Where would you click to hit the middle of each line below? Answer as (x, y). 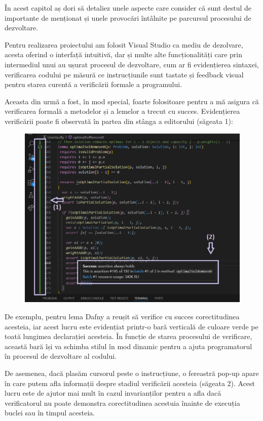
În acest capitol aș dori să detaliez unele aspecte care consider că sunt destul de (128, 8)
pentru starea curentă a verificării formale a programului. (93, 84)
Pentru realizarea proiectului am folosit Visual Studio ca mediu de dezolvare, (124, 44)
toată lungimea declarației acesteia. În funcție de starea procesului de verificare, (128, 336)
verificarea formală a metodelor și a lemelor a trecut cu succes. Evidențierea (122, 111)
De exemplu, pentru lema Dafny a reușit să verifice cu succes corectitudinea (122, 317)
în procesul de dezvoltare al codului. (61, 356)
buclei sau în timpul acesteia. (50, 413)
